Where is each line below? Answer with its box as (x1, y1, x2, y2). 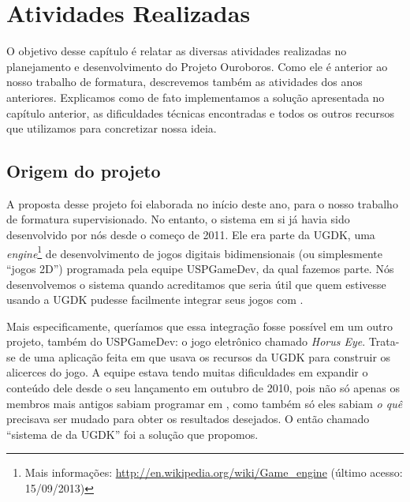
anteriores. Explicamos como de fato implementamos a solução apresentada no (6, 88, 385, 105)
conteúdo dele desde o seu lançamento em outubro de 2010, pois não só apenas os (6, 380, 400, 396)
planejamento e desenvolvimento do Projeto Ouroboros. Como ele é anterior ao (6, 58, 388, 74)
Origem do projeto (6, 159, 161, 183)
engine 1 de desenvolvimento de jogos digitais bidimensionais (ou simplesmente (6, 242, 382, 261)
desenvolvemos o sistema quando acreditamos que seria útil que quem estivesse (6, 275, 386, 292)
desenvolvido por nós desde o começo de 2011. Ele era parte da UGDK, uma (6, 227, 375, 243)
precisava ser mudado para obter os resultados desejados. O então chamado (6, 410, 370, 427)
